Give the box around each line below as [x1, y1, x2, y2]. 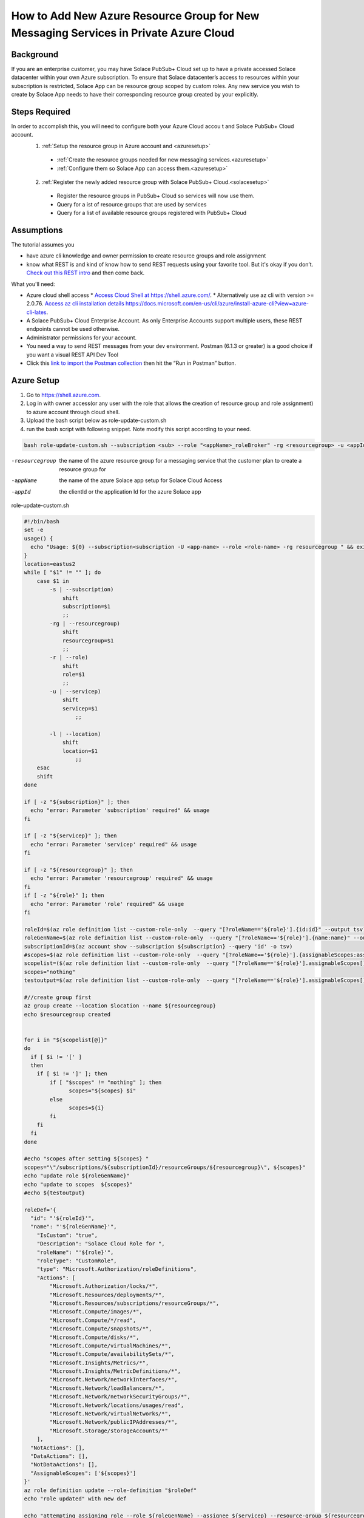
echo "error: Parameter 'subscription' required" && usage [30, 807, 210, 814]
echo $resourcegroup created [24, 1011, 111, 1018]
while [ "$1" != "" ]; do [24, 569, 101, 576]
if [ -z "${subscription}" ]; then [24, 798, 130, 805]
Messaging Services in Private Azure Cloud [11, 26, 235, 39]
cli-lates [26, 308, 47, 316]
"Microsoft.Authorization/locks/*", [49, 1283, 159, 1290]
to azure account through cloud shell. [26, 408, 120, 415]
